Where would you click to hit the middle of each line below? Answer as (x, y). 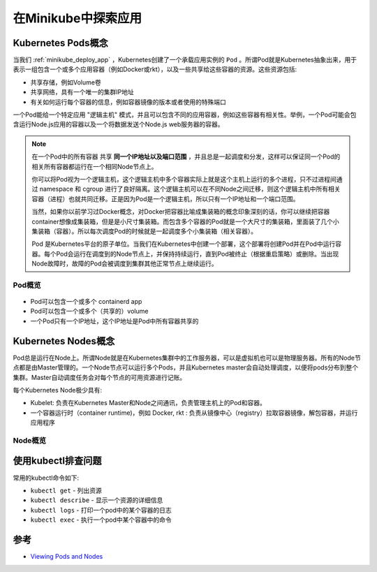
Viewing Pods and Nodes (67, 557)
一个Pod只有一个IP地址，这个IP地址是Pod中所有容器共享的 (114, 321)
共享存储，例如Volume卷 (66, 82)
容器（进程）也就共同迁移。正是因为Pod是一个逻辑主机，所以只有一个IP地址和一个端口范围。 (165, 198)
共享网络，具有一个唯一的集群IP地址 (82, 92)
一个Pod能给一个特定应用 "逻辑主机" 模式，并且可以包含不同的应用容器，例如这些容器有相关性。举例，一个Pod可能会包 (185, 115)
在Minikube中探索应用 (77, 18)
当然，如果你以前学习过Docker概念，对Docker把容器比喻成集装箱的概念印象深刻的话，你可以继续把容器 (181, 212)
